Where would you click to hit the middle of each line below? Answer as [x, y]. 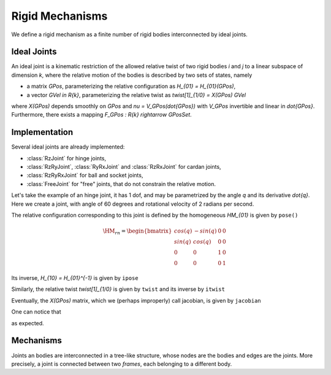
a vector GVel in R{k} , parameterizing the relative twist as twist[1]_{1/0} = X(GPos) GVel [136, 95]
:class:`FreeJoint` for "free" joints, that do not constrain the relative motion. [121, 184]
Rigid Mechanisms [59, 16]
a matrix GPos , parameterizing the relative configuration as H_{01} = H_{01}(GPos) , [131, 87]
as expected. [28, 323]
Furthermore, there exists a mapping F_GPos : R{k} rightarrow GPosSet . [102, 115]
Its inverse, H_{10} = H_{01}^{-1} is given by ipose [75, 278]
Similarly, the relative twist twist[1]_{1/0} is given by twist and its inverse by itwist [118, 289]
